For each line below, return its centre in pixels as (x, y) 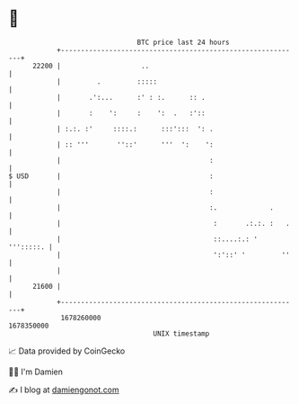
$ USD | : (111, 176)
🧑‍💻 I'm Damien (36, 372)
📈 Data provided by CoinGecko (67, 351)
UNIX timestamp (181, 333)
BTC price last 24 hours (183, 42)
